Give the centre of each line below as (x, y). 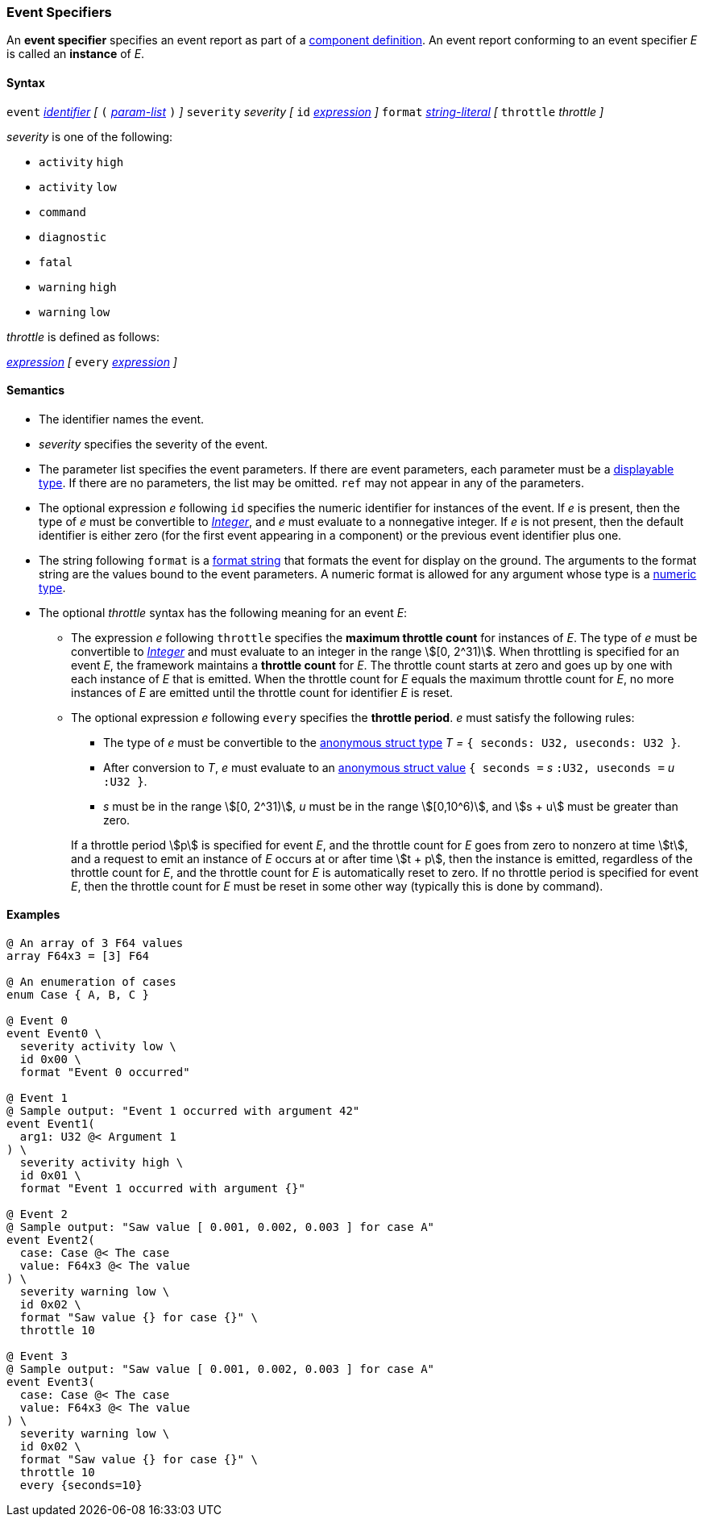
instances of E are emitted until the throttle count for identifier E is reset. (262, 692)
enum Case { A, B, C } (78, 995)
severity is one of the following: (90, 136)
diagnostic (73, 237)
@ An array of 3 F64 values (95, 943)
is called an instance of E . (76, 54)
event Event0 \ (54, 1034)
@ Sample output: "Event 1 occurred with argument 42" (183, 1111)
